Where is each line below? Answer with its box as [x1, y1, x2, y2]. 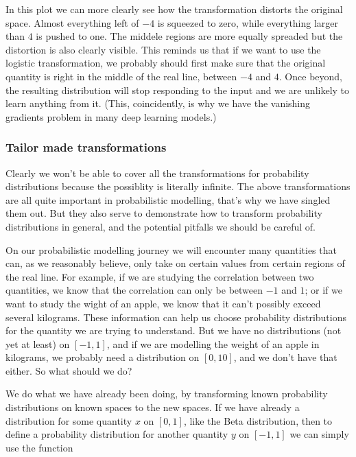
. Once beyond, [278, 69, 342, 83]
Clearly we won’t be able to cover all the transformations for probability [5, 165, 309, 180]
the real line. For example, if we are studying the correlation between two [5, 269, 314, 283]
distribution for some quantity [5, 413, 132, 427]
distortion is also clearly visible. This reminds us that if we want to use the [5, 42, 321, 56]
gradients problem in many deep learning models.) [5, 109, 217, 124]
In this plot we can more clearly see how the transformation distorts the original [5, 2, 343, 16]
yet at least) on [5, 336, 70, 351]
